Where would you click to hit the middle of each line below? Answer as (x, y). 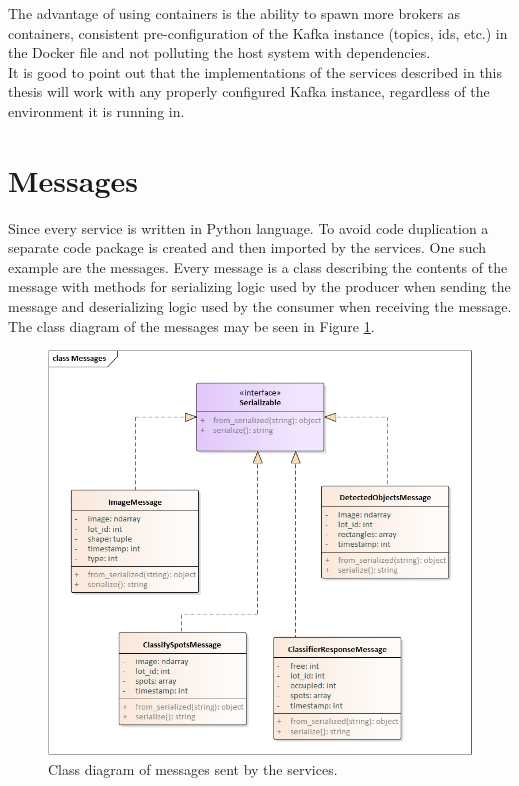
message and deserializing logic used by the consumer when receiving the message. (260, 306)
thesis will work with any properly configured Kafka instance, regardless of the (249, 91)
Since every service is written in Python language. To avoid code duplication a (248, 227)
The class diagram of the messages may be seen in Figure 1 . (191, 325)
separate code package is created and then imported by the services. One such (247, 247)
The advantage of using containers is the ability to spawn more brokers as (234, 13)
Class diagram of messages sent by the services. (193, 768)
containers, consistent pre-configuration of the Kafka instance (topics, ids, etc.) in (258, 32)
